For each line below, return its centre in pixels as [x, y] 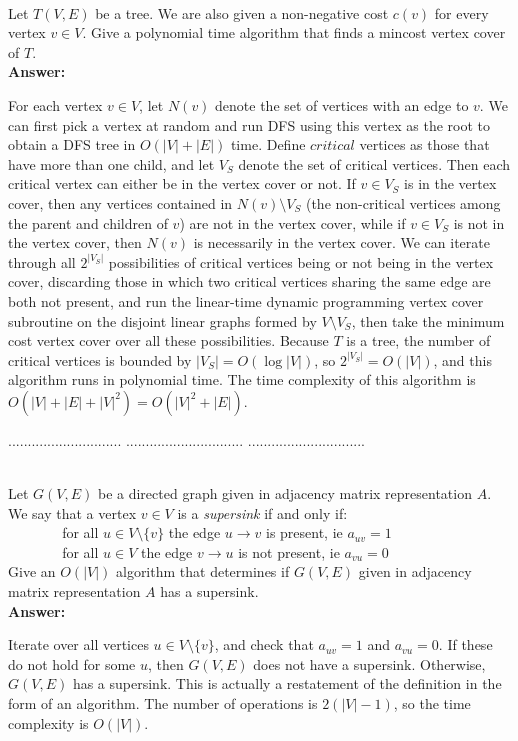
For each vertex [55, 104]
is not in [479, 222]
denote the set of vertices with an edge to [342, 104]
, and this [462, 359]
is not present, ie [289, 551]
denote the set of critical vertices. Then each [374, 163]
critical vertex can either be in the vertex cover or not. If [182, 183]
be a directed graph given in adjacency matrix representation [284, 493]
